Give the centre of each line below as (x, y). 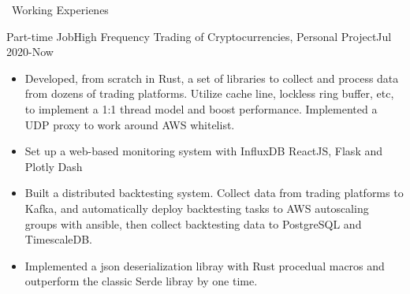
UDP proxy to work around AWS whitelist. (130, 124)
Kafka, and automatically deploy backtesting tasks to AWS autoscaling (197, 208)
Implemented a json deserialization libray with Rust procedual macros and (205, 265)
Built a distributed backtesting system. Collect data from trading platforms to (214, 193)
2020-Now (30, 52)
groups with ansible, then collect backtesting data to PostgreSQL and (193, 223)
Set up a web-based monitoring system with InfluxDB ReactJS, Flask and (204, 151)
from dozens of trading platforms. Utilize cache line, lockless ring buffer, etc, (209, 93)
